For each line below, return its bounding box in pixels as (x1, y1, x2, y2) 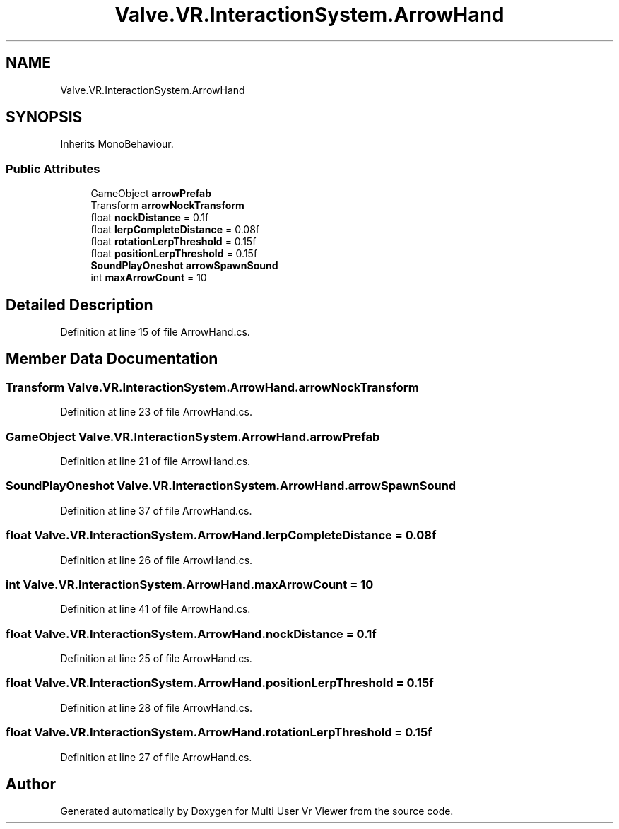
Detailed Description (6, 295, 153, 314)
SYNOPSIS (6, 108, 83, 127)
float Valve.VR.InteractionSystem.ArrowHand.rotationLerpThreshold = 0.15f (6, 725, 432, 740)
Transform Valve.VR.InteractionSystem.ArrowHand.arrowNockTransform (6, 380, 419, 394)
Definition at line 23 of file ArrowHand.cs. (60, 406, 253, 418)
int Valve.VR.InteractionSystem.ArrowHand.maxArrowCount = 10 (6, 577, 374, 592)
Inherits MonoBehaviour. (60, 138, 174, 151)
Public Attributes (6, 161, 100, 176)
